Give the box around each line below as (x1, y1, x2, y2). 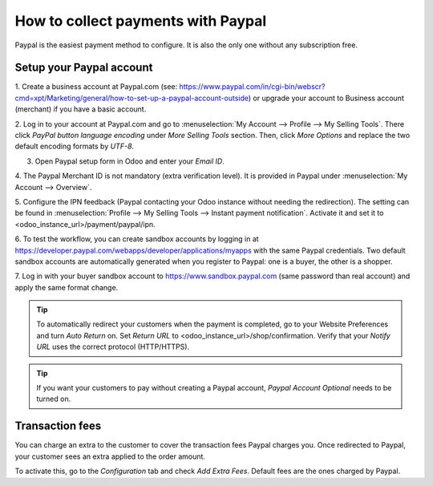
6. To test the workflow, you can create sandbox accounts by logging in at (14, 234, 260, 244)
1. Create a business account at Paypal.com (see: (14, 82, 178, 91)
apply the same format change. (14, 282, 119, 292)
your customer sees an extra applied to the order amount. (14, 452, 206, 461)
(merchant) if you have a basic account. (14, 104, 147, 114)
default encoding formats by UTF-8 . (14, 141, 135, 152)
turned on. (36, 394, 71, 404)
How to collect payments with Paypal (14, 12, 267, 30)
